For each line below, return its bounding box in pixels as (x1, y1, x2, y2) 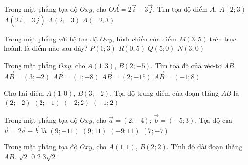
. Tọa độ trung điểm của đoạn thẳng (110, 87, 219, 98)
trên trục (209, 33, 237, 43)
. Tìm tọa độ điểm (153, 4, 208, 14)
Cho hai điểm (4, 87, 44, 98)
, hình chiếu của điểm (112, 33, 177, 43)
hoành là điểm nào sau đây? (4, 43, 88, 53)
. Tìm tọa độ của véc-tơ (151, 61, 222, 71)
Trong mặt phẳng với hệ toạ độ (4, 33, 98, 43)
